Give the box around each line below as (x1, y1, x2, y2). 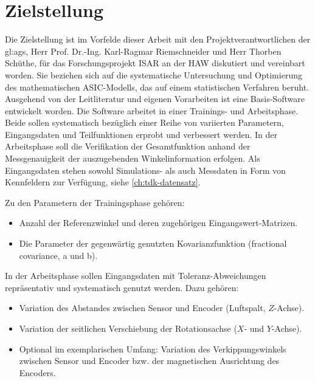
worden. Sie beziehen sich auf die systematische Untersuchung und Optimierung (5, 68, 302, 81)
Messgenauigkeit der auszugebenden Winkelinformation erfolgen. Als (5, 152, 260, 165)
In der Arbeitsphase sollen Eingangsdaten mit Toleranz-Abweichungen (5, 269, 266, 282)
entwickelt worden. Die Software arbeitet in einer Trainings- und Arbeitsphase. (5, 104, 299, 117)
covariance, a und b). (19, 249, 98, 261)
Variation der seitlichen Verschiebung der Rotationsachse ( (19, 322, 237, 334)
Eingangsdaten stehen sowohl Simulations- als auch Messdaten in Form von (5, 163, 286, 176)
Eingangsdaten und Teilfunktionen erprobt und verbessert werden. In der (5, 128, 277, 140)
